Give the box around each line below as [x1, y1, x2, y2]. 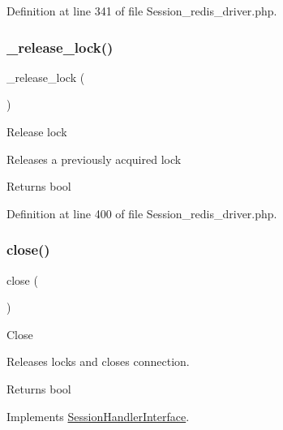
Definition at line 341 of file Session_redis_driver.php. [6, 2, 277, 19]
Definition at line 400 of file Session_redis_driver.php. [6, 204, 277, 221]
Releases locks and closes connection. [6, 353, 190, 370]
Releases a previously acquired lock [6, 150, 182, 167]
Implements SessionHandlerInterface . [6, 407, 190, 424]
